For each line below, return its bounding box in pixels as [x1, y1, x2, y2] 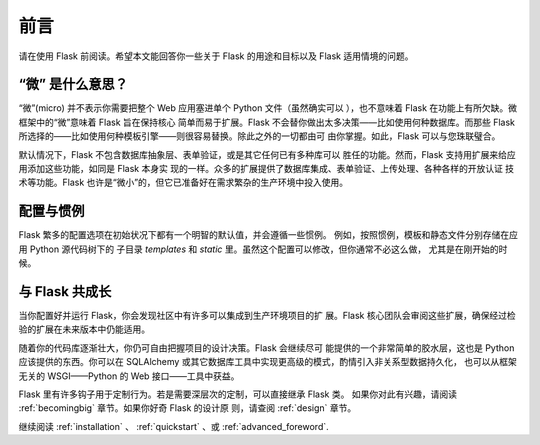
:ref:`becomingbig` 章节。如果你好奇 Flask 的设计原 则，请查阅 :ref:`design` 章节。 [18, 402, 357, 414]
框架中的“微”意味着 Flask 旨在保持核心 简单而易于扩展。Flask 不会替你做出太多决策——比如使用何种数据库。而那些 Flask [18, 116, 515, 128]
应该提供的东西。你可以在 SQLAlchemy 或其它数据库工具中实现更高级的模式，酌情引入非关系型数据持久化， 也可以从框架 [18, 356, 517, 368]
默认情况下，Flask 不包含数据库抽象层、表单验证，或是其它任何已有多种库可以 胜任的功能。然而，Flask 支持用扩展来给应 [18, 148, 516, 160]
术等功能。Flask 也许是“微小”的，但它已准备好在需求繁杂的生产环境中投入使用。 [18, 176, 349, 189]
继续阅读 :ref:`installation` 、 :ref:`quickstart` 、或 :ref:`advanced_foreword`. [18, 420, 329, 432]
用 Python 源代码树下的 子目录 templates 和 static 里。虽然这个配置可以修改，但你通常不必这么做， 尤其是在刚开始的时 [18, 243, 508, 255]
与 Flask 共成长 [18, 283, 112, 300]
